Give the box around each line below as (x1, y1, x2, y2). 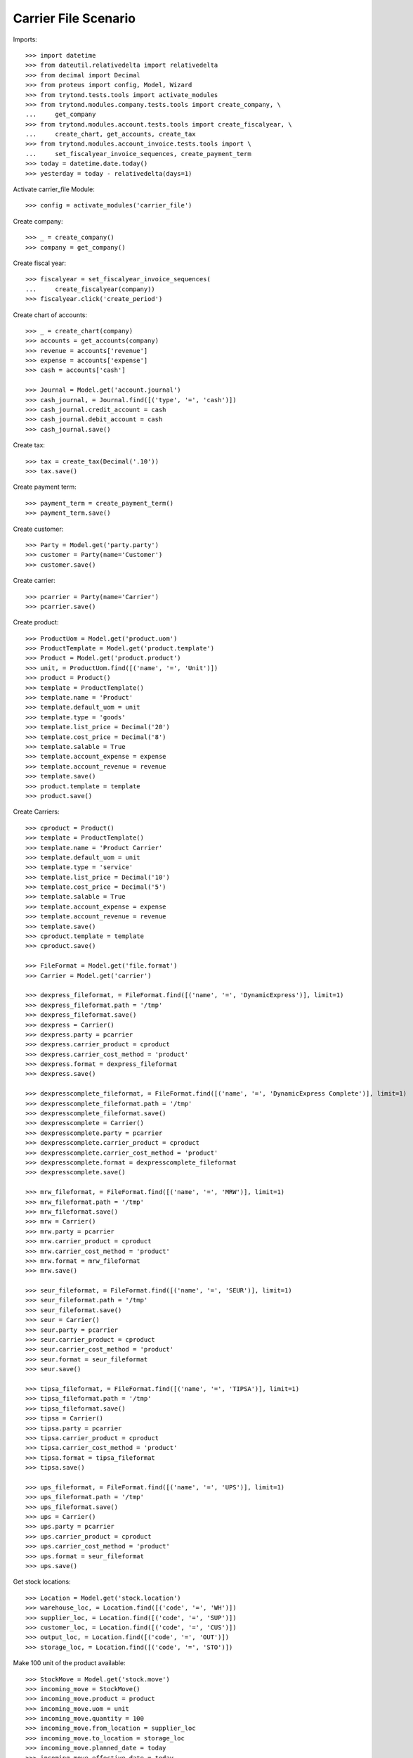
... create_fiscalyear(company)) (25, 285, 156, 293)
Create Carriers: (13, 807, 60, 816)
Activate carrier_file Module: (13, 185, 95, 193)
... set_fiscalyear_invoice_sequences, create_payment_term (25, 150, 252, 158)
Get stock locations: (13, 1577, 71, 1586)
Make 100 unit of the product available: (13, 1659, 126, 1667)
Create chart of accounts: (13, 310, 88, 319)
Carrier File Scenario (13, 11, 136, 26)
